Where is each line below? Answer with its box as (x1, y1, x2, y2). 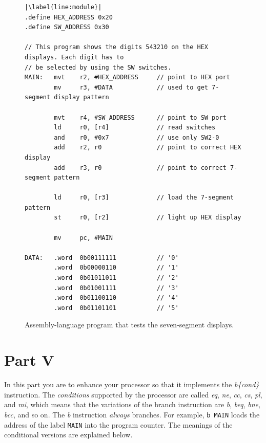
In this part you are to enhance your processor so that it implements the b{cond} (4, 379, 259, 390)
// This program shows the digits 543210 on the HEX (25, 43, 208, 51)
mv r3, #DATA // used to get (54, 83, 208, 91)
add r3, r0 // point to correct (54, 164, 227, 171)
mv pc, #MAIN (54, 234, 113, 241)
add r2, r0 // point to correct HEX (54, 144, 241, 151)
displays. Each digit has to (25, 53, 124, 61)
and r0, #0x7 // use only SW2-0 (54, 134, 219, 141)
